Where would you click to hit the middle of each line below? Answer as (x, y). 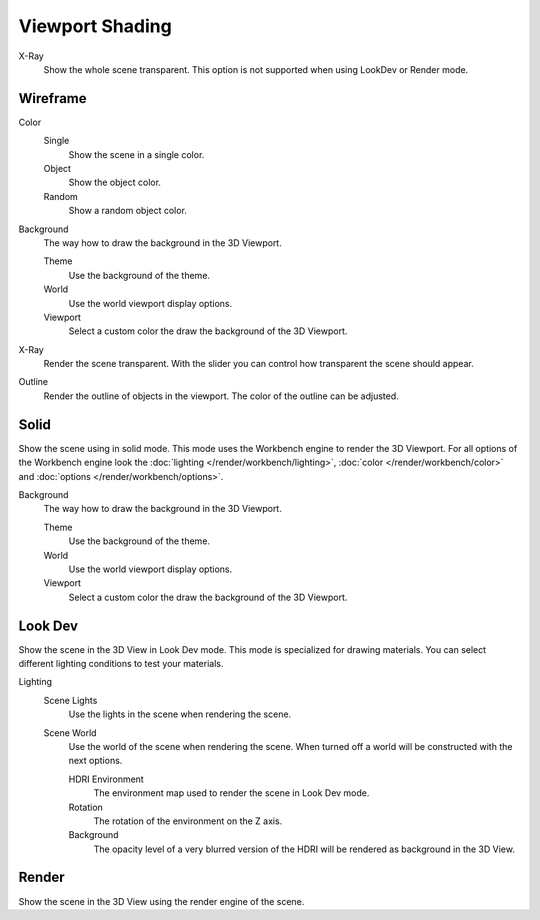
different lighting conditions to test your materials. (121, 663)
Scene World (70, 732)
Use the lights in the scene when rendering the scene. (180, 714)
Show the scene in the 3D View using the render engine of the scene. (161, 901)
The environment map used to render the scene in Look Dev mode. (231, 793)
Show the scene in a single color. (136, 154)
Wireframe (52, 98)
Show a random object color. (127, 211)
